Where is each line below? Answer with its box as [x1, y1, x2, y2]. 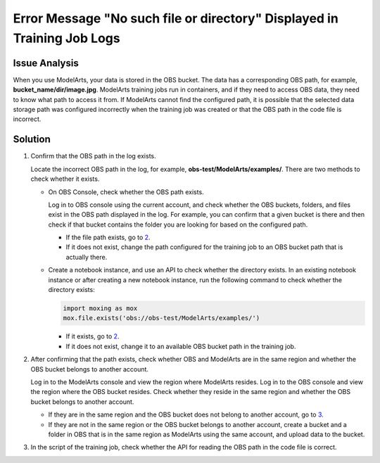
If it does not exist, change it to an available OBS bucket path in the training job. [65, 342, 296, 350]
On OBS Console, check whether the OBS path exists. [48, 187, 204, 196]
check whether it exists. [30, 175, 100, 183]
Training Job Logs [13, 30, 120, 46]
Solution [13, 134, 51, 146]
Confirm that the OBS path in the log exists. [30, 152, 156, 160]
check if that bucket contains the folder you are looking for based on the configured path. [48, 220, 308, 229]
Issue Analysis [13, 57, 79, 69]
